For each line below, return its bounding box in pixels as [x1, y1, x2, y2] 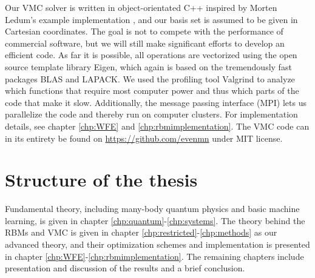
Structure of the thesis [5, 167, 198, 192]
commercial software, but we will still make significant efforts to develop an [5, 36, 285, 49]
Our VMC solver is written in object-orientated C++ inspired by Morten [5, 1, 277, 13]
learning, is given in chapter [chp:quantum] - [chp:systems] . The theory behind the [5, 214, 305, 227]
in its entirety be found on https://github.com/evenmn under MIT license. [5, 131, 283, 144]
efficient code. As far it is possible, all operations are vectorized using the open [5, 48, 297, 61]
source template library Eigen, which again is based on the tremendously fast [5, 60, 292, 73]
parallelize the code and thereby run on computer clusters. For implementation [5, 108, 298, 121]
